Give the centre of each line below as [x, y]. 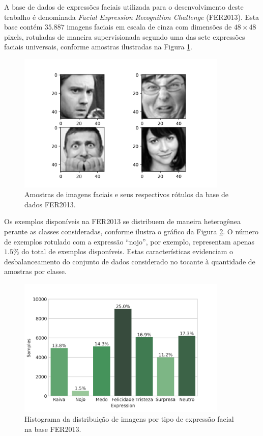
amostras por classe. [35, 271]
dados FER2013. [50, 204]
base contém [23, 27]
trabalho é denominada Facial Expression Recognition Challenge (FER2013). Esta [132, 17]
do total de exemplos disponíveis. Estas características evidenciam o [127, 251]
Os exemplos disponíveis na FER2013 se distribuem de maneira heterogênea [123, 221]
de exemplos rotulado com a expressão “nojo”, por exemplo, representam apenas [129, 241]
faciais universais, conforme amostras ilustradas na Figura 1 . [98, 47]
